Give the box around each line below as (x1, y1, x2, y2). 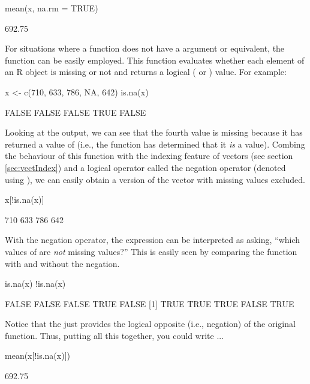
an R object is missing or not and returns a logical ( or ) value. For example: (5, 65, 287, 78)
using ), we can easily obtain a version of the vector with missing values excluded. (5, 173, 306, 185)
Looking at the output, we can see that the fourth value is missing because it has (5, 126, 303, 139)
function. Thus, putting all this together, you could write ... (5, 329, 224, 341)
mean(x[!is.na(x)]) (5, 349, 70, 362)
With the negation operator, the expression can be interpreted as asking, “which (5, 233, 300, 246)
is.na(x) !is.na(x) (5, 277, 66, 290)
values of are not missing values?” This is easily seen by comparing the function (5, 245, 297, 257)
